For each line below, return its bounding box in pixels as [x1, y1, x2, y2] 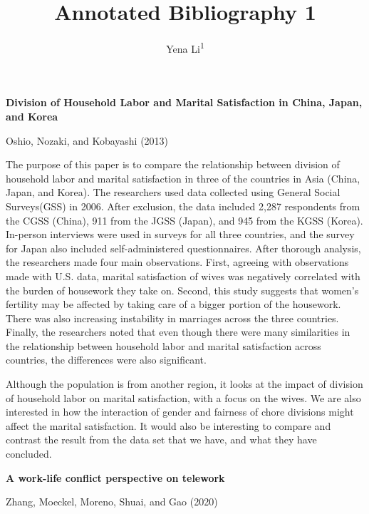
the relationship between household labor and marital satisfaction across [6, 338, 321, 353]
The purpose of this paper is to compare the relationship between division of [6, 157, 340, 172]
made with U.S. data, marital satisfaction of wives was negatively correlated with [6, 268, 360, 283]
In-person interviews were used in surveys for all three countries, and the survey [6, 227, 355, 242]
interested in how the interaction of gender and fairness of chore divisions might [6, 404, 354, 419]
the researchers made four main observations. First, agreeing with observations [6, 255, 349, 269]
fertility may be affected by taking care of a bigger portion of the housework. [6, 297, 341, 312]
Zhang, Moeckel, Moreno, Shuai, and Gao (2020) [6, 494, 218, 509]
